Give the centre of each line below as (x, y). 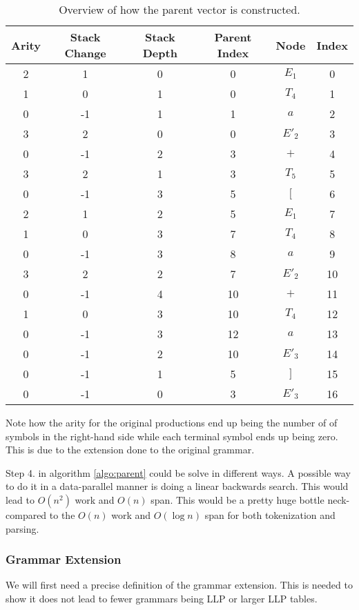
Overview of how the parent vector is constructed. (179, 9)
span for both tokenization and (270, 514)
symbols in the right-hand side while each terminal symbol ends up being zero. (172, 436)
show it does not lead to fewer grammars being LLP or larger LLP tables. (162, 598)
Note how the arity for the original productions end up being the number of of (172, 422)
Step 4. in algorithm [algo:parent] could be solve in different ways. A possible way (178, 472)
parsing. (22, 528)
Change (85, 53)
